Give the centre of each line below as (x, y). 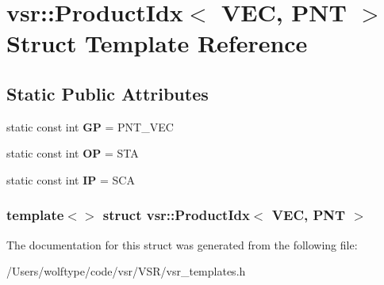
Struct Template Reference (157, 43)
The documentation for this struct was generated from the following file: (182, 244)
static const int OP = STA (73, 153)
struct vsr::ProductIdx (176, 215)
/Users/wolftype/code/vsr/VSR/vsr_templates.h (126, 271)
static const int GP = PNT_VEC (90, 126)
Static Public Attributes (108, 93)
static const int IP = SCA (71, 179)
